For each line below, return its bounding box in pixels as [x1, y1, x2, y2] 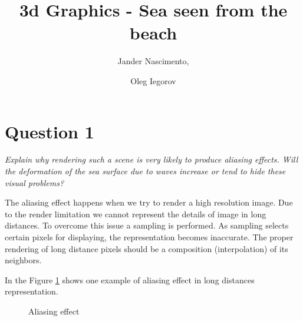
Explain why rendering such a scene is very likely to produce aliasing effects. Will [5, 153, 298, 166]
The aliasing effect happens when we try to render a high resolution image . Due [5, 196, 293, 209]
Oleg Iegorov [130, 74, 176, 87]
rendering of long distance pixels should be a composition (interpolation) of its [5, 242, 288, 254]
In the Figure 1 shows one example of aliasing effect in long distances [5, 273, 255, 286]
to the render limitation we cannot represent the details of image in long [5, 207, 266, 220]
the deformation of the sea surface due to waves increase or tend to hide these [5, 165, 286, 177]
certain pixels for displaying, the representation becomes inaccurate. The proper [5, 231, 294, 243]
